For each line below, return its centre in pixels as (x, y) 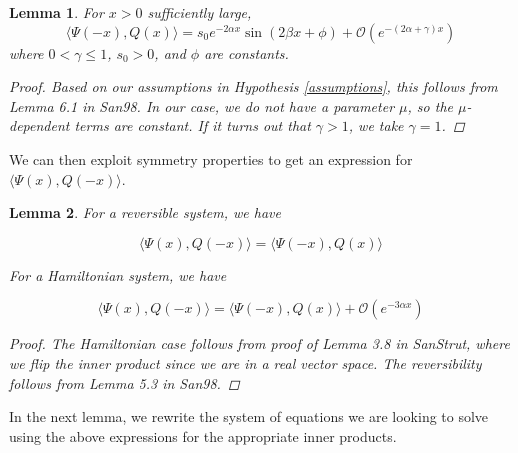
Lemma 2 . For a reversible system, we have (145, 212)
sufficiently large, (199, 12)
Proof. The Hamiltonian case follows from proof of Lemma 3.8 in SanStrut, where (259, 343)
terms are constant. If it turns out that (192, 125)
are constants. (246, 52)
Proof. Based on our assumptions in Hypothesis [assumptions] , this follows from (253, 86)
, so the (430, 105)
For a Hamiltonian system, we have (118, 274)
